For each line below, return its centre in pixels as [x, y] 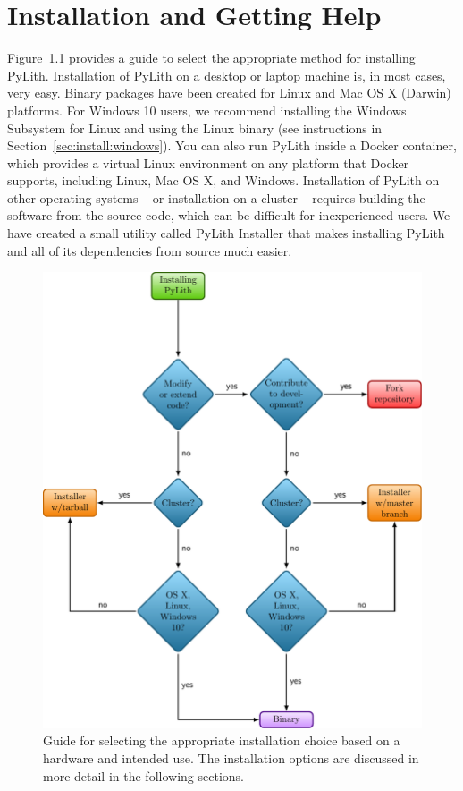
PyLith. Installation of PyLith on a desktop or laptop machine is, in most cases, [227, 75]
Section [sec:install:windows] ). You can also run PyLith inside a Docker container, [232, 145]
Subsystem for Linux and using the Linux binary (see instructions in [195, 128]
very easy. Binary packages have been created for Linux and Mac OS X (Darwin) [229, 93]
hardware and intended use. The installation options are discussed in [231, 758]
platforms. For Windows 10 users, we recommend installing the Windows [207, 110]
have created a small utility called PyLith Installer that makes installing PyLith [226, 233]
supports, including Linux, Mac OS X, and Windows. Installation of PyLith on [223, 180]
